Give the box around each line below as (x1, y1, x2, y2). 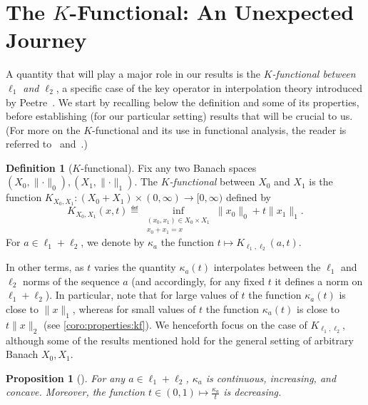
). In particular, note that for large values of (45, 287, 238, 302)
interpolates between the (213, 260, 321, 275)
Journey (6, 25, 87, 54)
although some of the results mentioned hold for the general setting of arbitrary (6, 332, 354, 347)
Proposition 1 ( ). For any (6, 370, 126, 385)
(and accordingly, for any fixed (131, 273, 265, 288)
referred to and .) (6, 136, 88, 151)
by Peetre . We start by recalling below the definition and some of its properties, (6, 94, 359, 109)
